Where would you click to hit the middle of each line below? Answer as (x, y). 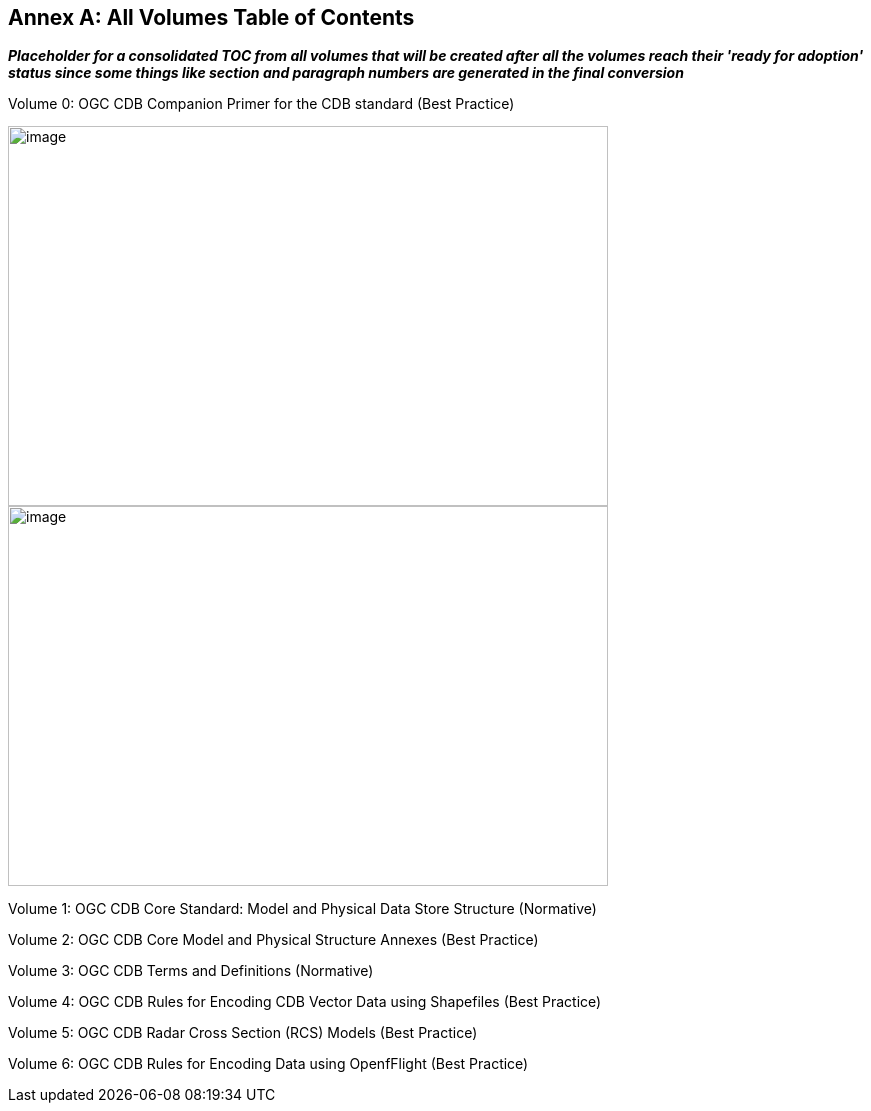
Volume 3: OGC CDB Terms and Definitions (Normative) (191, 971)
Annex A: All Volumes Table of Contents (211, 17)
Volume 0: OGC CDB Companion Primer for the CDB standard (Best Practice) (261, 104)
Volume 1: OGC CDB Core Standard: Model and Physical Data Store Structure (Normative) (302, 909)
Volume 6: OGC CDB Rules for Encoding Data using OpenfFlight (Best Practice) (268, 1064)
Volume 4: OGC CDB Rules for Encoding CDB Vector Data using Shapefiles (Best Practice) (305, 1002)
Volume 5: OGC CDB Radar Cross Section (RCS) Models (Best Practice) (243, 1033)
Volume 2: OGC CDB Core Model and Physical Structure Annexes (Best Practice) (273, 940)
